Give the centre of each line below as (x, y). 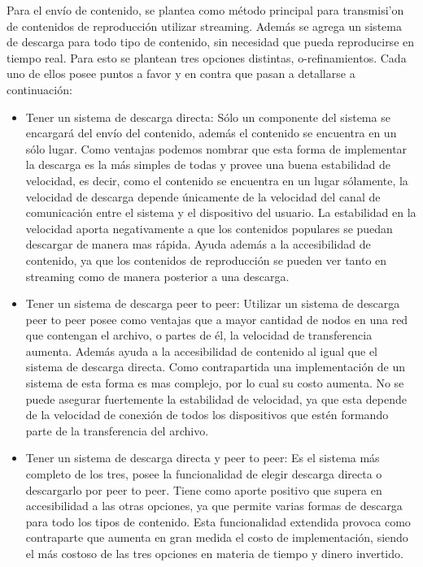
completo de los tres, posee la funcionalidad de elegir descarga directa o (204, 474)
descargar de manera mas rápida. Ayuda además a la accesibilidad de (198, 244)
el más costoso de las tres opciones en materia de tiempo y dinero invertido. (214, 553)
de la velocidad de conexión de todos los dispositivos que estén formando (207, 415)
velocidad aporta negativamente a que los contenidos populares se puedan (209, 228)
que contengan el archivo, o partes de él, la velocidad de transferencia (199, 335)
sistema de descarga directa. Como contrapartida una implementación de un (216, 367)
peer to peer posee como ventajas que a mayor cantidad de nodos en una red (217, 319)
